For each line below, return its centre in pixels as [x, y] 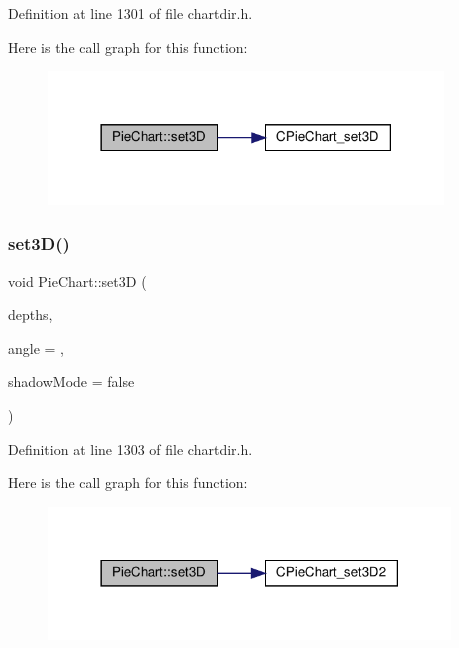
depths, [30, 314]
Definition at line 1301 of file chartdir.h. [130, 13]
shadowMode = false [71, 381]
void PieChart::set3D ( [77, 280]
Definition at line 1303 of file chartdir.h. [130, 448]
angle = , [36, 347]
